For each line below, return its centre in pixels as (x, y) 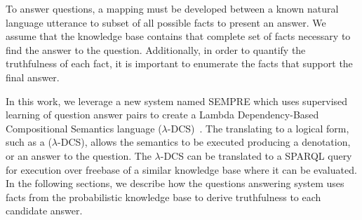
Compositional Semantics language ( (84, 128)
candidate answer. (44, 211)
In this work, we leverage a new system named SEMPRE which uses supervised (177, 101)
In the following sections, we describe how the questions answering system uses (175, 183)
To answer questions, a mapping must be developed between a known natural (172, 8)
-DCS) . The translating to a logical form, (258, 128)
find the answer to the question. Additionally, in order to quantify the (156, 49)
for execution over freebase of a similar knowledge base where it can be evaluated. (181, 169)
